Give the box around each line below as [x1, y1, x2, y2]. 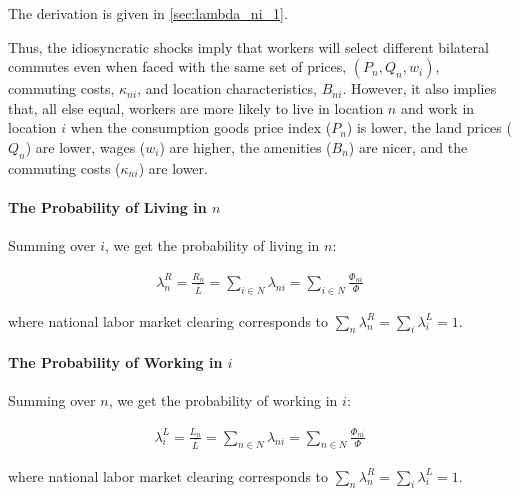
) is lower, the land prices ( [346, 117, 512, 138]
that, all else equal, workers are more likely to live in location [8, 97, 384, 118]
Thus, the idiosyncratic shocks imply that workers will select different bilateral [8, 36, 489, 57]
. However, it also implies [342, 78, 497, 99]
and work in [400, 97, 475, 118]
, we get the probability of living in [105, 235, 320, 256]
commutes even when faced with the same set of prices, [8, 56, 347, 77]
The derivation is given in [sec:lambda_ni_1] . [8, 3, 288, 23]
